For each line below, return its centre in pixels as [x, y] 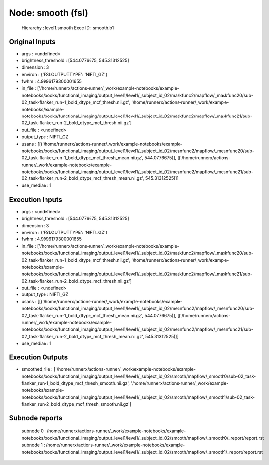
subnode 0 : [34, 431]
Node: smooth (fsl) [49, 13]
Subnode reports [36, 418]
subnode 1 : [33, 445]
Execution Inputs [36, 200]
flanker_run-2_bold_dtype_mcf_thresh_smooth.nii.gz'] [76, 404]
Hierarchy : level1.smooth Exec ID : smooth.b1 [68, 28]
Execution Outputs [39, 358]
